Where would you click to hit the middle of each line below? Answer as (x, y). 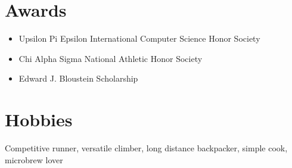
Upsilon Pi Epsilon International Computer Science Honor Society (139, 38)
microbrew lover (34, 159)
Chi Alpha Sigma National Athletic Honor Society (111, 58)
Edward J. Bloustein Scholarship (78, 78)
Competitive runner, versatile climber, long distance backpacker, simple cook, (146, 148)
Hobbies (39, 119)
